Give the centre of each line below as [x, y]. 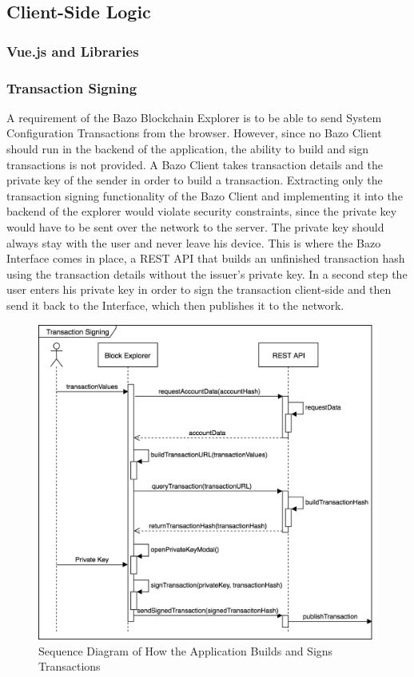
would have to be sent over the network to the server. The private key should [195, 227]
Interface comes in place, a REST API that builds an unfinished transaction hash [206, 258]
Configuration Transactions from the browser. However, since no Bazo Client [194, 133]
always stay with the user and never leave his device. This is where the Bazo [194, 242]
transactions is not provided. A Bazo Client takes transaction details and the [195, 164]
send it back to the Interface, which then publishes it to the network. [175, 305]
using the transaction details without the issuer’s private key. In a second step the [207, 273]
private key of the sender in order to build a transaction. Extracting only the [195, 180]
